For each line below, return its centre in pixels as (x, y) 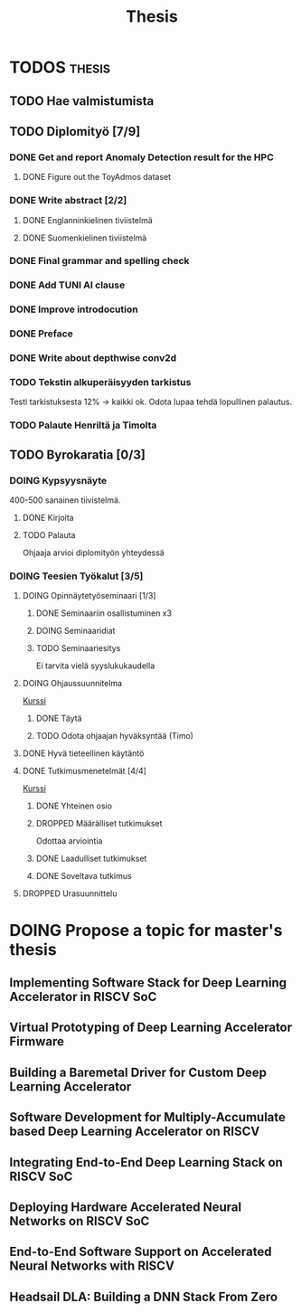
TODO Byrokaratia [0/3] (78, 454)
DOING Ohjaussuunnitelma (72, 684)
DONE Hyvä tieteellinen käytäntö (83, 753)
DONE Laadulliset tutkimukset (91, 859)
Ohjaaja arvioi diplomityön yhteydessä (93, 553)
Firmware (37, 1042)
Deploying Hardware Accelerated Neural (126, 1207)
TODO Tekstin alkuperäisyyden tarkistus (100, 383)
